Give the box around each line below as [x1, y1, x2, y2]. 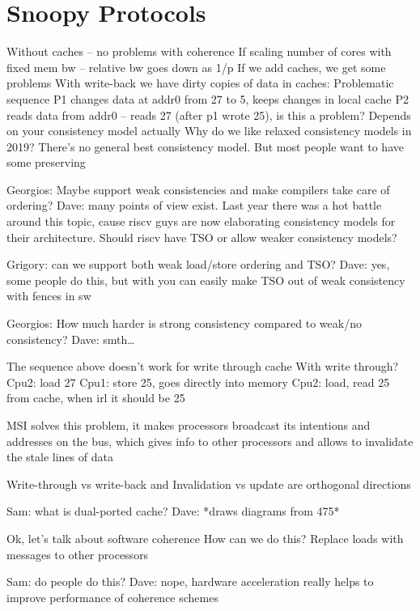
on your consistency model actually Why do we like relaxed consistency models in [6, 122, 412, 139]
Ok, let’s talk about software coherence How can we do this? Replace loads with [6, 529, 404, 546]
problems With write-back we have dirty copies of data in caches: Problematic [6, 74, 394, 91]
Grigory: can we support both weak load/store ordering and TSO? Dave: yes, [6, 256, 390, 273]
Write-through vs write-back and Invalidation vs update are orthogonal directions [6, 475, 411, 492]
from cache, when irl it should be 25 [6, 389, 185, 406]
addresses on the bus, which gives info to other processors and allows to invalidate [6, 432, 414, 449]
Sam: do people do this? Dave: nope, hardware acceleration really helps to [6, 573, 374, 590]
